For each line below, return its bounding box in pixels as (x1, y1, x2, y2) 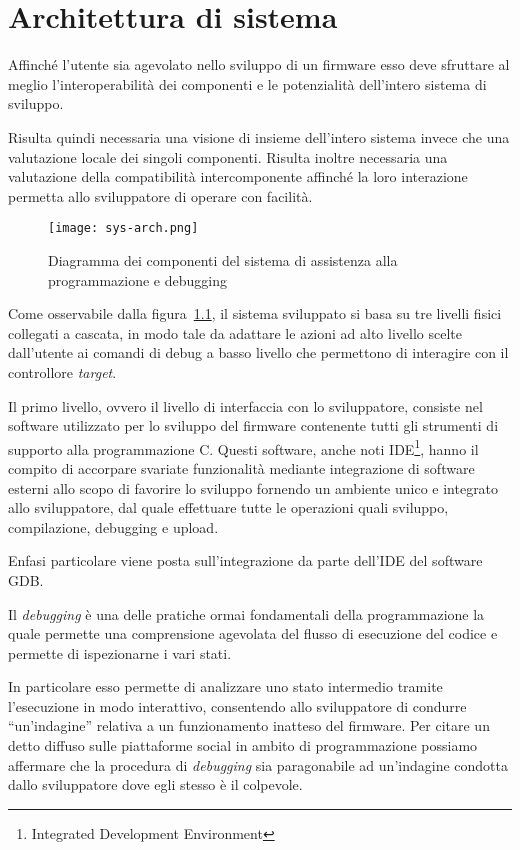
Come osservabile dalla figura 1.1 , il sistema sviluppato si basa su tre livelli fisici (8, 303, 502, 324)
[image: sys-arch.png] (48, 221, 199, 236)
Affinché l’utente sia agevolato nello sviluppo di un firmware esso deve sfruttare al (8, 54, 510, 75)
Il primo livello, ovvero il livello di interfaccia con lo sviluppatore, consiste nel (8, 395, 483, 416)
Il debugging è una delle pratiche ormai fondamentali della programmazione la (8, 603, 485, 624)
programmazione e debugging (48, 269, 227, 290)
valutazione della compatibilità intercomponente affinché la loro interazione (8, 166, 468, 187)
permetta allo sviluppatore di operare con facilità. (8, 185, 313, 206)
